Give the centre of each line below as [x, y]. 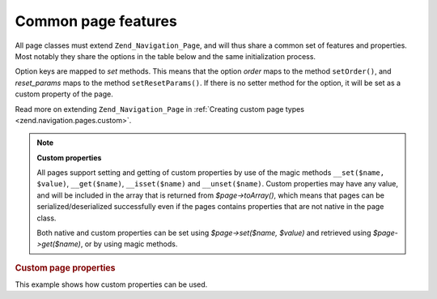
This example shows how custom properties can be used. [111, 284]
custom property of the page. [64, 94]
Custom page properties [65, 267]
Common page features [96, 21]
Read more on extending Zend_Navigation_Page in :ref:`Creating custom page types [160, 109]
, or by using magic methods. [129, 244]
